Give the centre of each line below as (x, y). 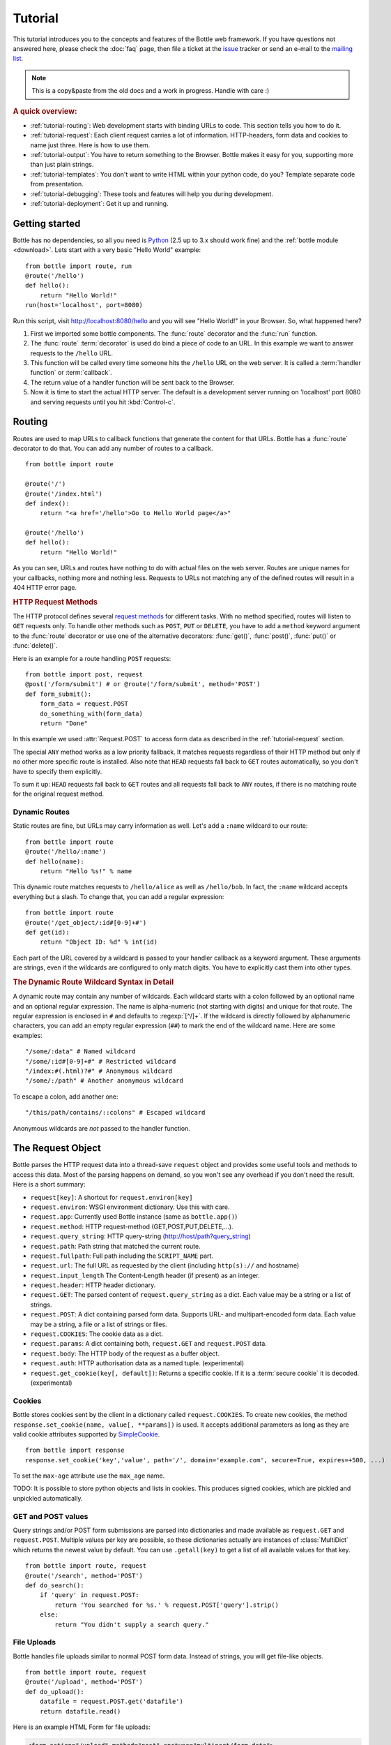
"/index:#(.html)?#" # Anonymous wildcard (99, 1071)
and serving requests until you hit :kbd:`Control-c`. (103, 402)
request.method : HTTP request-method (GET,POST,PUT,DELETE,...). (132, 1226)
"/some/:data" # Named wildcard (80, 1052)
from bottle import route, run (79, 266)
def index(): (47, 503)
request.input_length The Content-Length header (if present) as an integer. (145, 1275)
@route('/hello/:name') (66, 852)
